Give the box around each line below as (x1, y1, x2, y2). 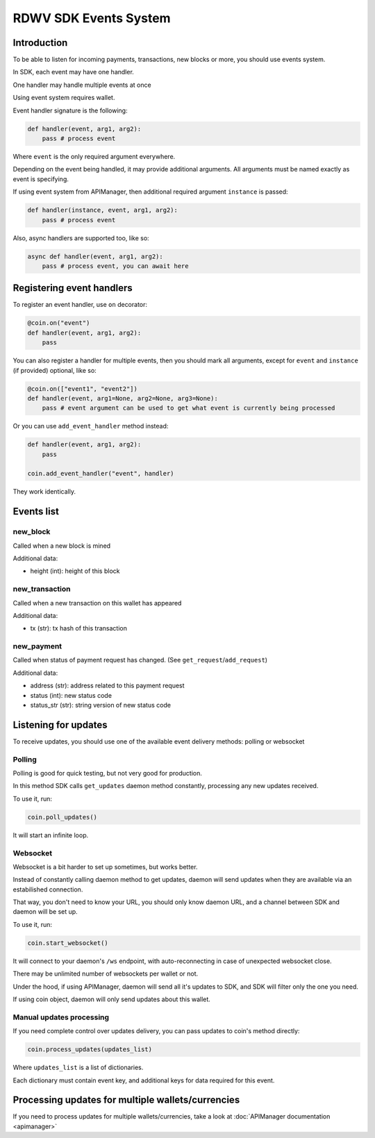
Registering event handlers (12, 282, 133, 294)
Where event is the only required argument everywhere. (12, 152, 176, 160)
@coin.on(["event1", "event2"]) (27, 385, 138, 392)
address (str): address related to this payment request (30, 681, 185, 690)
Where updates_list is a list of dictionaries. (12, 1063, 144, 1072)
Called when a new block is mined (12, 542, 111, 550)
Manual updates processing (12, 1012, 110, 1022)
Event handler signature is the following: (12, 106, 128, 115)
